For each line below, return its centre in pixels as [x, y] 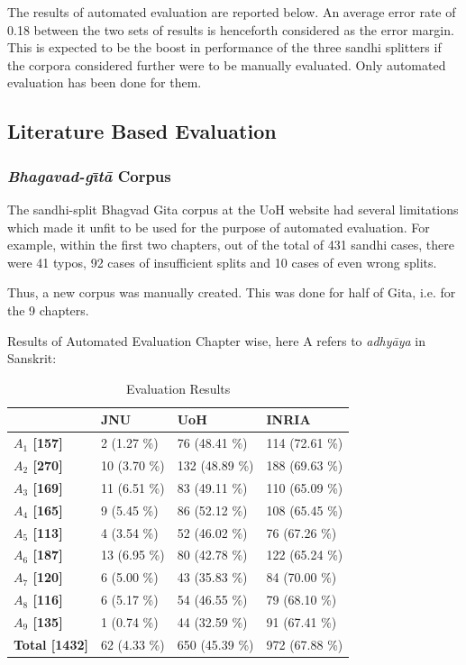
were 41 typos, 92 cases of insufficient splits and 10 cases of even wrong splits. [222, 262]
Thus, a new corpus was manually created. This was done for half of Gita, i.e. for [232, 292]
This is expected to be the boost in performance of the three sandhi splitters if [224, 47]
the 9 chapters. [48, 310]
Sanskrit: [32, 358]
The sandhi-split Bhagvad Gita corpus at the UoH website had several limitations [233, 209]
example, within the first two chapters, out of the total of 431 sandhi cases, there [231, 245]
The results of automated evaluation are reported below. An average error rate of [232, 12]
